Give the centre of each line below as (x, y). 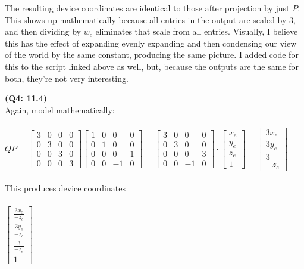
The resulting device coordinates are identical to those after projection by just (147, 8)
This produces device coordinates (65, 188)
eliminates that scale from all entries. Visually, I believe (197, 31)
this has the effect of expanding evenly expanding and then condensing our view (151, 43)
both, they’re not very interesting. (67, 78)
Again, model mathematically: (60, 109)
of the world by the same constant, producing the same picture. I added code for (152, 55)
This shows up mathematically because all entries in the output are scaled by (146, 19)
